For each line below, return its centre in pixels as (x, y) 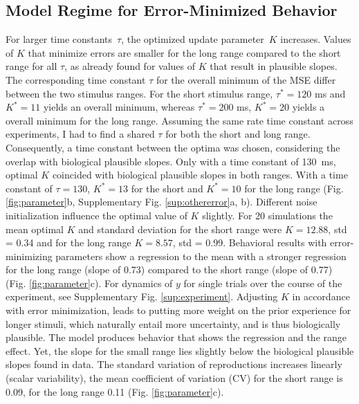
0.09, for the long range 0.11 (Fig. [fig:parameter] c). (115, 391)
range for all (31, 66)
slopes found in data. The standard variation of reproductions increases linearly (174, 364)
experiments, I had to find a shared (80, 134)
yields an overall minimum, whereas (119, 107)
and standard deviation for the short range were (180, 229)
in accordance (321, 296)
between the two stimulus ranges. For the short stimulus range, (139, 93)
